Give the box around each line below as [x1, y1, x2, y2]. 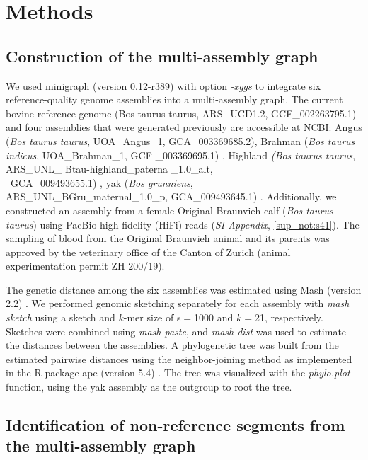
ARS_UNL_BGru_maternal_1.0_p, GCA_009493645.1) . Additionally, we [6, 189, 337, 204]
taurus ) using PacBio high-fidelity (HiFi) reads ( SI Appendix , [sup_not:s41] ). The [6, 217, 360, 231]
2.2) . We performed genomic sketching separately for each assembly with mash [6, 296, 350, 311]
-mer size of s [123, 310, 181, 325]
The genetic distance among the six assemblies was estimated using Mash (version [6, 282, 362, 297]
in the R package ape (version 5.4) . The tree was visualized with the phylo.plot [6, 365, 350, 380]
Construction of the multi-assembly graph [6, 45, 318, 67]
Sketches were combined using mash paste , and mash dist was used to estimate [6, 323, 347, 338]
